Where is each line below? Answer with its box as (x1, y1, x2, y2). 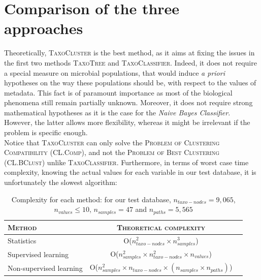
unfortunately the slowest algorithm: (4, 177, 117, 188)
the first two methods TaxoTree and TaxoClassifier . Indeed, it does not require (4, 57, 257, 68)
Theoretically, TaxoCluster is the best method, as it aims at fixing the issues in (4, 47, 255, 58)
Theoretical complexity (116, 222, 206, 232)
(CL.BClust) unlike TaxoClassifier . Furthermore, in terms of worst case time (4, 157, 249, 167)
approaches (4, 18, 83, 39)
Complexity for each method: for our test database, (11, 194, 171, 204)
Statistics (8, 235, 37, 246)
